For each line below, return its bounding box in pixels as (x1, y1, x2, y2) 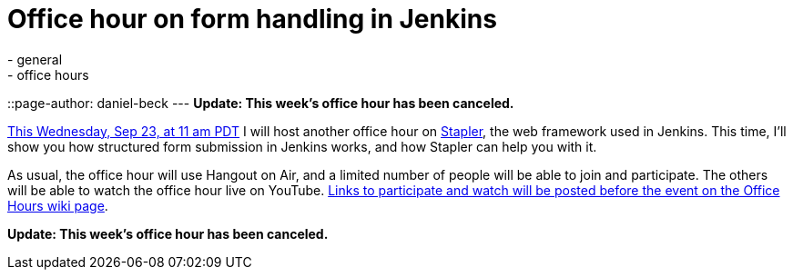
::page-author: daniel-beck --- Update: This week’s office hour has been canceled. (7, 94, 514, 111)
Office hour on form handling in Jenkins (7, 4, 497, 35)
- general (7, 51, 63, 67)
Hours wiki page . (7, 197, 108, 213)
